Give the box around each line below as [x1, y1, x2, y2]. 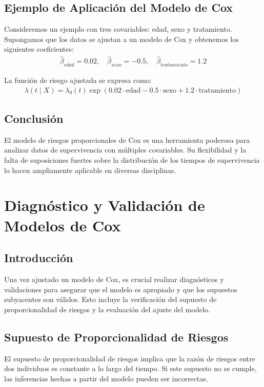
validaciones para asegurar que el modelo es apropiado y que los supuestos [4, 284, 237, 294]
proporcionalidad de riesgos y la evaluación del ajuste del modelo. [4, 304, 210, 314]
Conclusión [4, 111, 64, 126]
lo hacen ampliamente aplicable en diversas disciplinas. [4, 164, 176, 175]
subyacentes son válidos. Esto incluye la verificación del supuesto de [4, 294, 217, 305]
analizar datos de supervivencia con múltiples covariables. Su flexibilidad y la [4, 144, 247, 155]
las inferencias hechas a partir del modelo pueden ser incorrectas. [4, 373, 208, 383]
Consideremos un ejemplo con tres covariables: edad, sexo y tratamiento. [4, 24, 232, 34]
